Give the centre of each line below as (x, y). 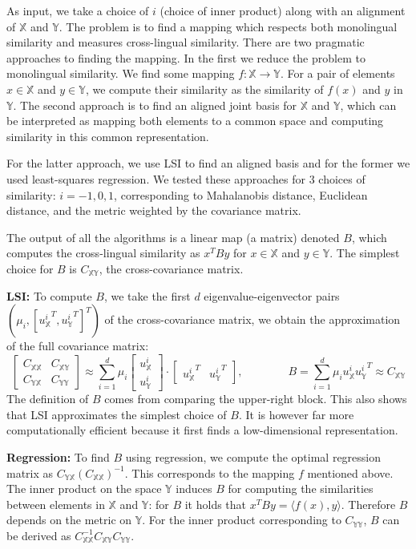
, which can (368, 105)
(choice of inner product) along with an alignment (283, 10)
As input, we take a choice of (78, 10)
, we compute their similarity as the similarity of (204, 89)
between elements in (56, 504)
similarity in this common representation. (108, 136)
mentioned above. (350, 472)
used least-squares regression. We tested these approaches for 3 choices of (186, 178)
